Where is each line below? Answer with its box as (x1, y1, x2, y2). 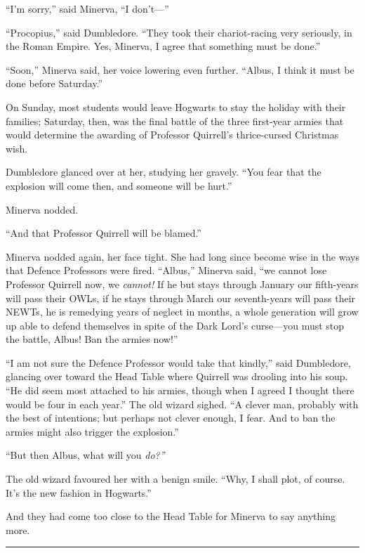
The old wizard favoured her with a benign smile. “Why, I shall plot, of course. (6, 471, 345, 486)
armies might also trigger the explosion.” (6, 424, 179, 438)
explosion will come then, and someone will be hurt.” (6, 178, 232, 193)
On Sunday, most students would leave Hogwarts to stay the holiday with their (6, 99, 346, 114)
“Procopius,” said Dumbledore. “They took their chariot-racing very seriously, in (6, 25, 352, 39)
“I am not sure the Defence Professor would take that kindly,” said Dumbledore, (6, 355, 351, 370)
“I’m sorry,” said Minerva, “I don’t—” (6, 1, 169, 15)
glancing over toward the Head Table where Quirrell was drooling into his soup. (6, 369, 348, 384)
